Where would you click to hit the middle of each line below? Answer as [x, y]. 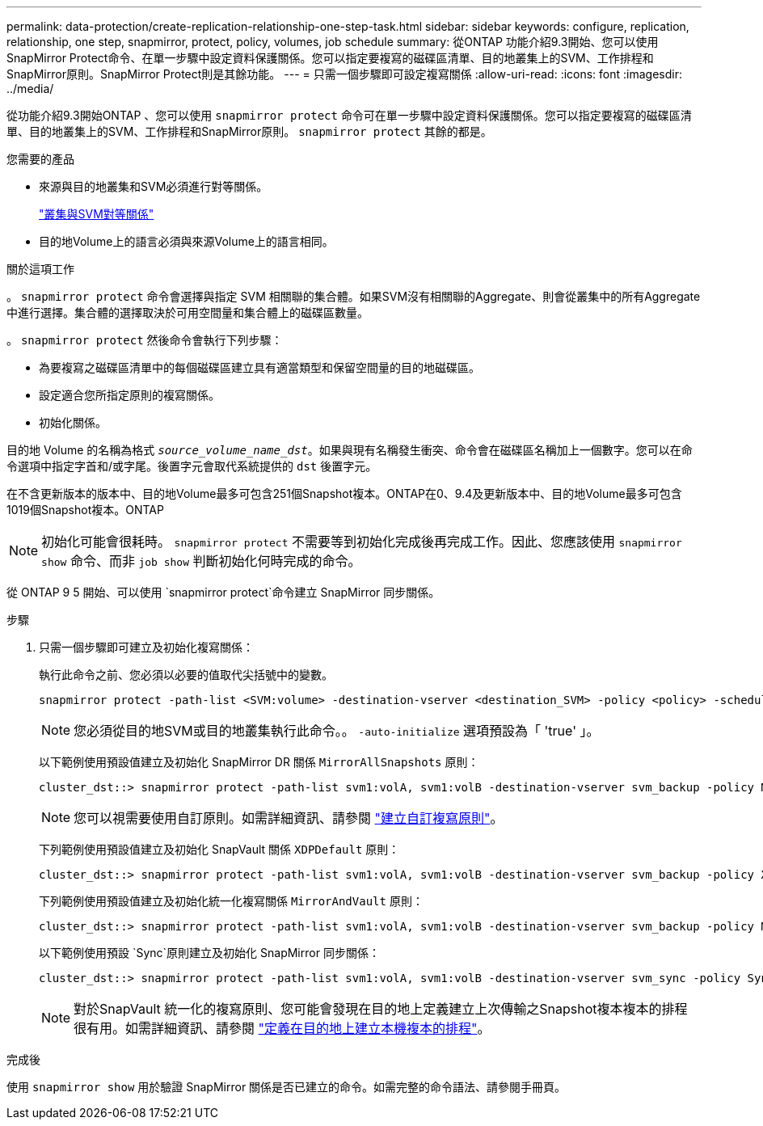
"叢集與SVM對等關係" [97, 214]
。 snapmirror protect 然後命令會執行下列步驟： [145, 340]
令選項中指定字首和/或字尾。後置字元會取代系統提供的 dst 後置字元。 [192, 466]
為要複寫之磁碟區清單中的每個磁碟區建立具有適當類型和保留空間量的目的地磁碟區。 [259, 367]
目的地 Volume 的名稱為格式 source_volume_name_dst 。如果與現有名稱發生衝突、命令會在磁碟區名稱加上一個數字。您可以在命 [350, 450]
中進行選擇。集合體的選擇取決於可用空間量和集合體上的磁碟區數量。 [188, 312]
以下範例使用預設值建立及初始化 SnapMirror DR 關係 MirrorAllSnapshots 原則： [259, 762]
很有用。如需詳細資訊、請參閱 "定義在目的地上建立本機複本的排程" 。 [282, 1028]
